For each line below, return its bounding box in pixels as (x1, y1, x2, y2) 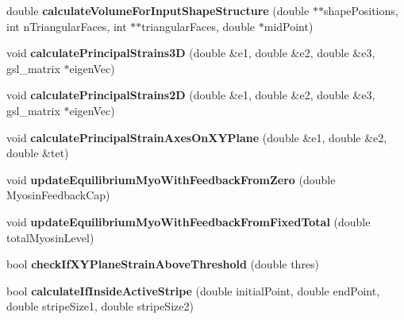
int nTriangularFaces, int (6, 17, 127, 34)
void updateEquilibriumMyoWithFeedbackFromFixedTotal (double (6, 213, 371, 229)
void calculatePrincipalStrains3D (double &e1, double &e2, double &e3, (6, 44, 375, 61)
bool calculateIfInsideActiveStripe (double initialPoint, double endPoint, (6, 282, 380, 299)
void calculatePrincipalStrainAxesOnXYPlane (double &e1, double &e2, (6, 129, 387, 145)
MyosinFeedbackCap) (6, 187, 110, 203)
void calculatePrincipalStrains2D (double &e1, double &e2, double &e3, (6, 87, 375, 103)
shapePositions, (323, 2, 398, 18)
